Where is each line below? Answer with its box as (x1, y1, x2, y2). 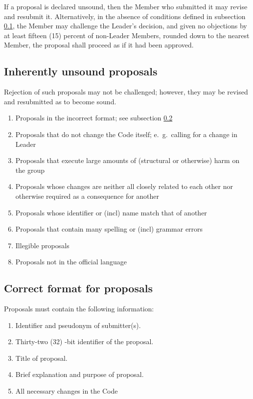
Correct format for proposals (4, 281, 153, 296)
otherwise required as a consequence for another (15, 190, 160, 201)
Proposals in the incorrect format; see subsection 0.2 (15, 113, 173, 123)
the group (15, 164, 45, 175)
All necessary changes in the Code (15, 386, 118, 396)
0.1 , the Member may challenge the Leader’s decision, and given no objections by (4, 21, 247, 31)
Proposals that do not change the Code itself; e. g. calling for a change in (15, 129, 237, 139)
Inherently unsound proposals (4, 64, 158, 79)
